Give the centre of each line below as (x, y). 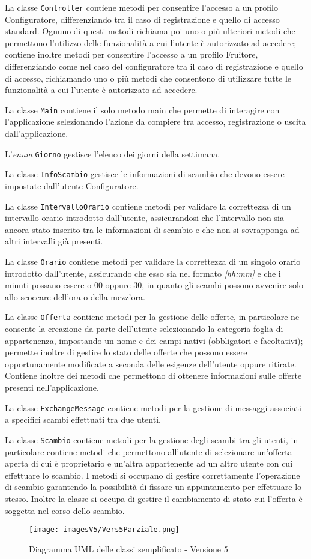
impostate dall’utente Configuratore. (72, 185)
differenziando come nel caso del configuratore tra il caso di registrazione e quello (154, 66)
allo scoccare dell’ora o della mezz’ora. (75, 296)
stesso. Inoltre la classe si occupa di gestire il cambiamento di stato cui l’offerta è (154, 498)
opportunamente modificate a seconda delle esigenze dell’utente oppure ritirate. (151, 364)
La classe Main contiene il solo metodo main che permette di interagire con (142, 110)
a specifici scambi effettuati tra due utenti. (83, 419)
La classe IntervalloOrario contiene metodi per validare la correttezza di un (148, 206)
